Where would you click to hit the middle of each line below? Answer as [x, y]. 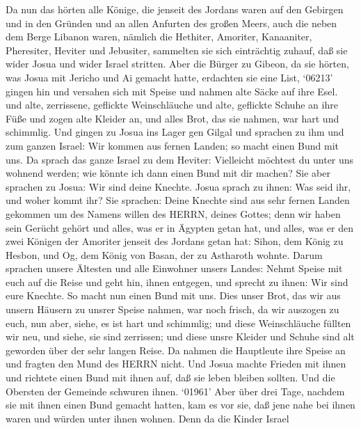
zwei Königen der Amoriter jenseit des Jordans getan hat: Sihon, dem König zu [175, 241]
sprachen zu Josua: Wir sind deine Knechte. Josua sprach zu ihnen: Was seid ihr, [178, 186]
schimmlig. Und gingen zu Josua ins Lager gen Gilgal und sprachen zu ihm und [175, 132]
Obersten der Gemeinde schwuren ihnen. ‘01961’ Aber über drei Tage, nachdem [175, 391]
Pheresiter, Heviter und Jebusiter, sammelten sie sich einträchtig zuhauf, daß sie [177, 50]
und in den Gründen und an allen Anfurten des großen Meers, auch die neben [171, 23]
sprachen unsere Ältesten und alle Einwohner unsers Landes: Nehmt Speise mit [174, 268]
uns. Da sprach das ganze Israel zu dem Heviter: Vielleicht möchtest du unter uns [180, 159]
